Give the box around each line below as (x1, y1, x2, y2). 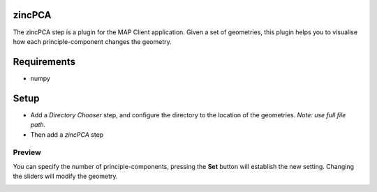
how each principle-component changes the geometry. (13, 37, 172, 45)
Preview (13, 147, 41, 157)
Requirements (13, 56, 76, 68)
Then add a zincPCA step (30, 130, 104, 139)
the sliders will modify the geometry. (13, 172, 118, 181)
